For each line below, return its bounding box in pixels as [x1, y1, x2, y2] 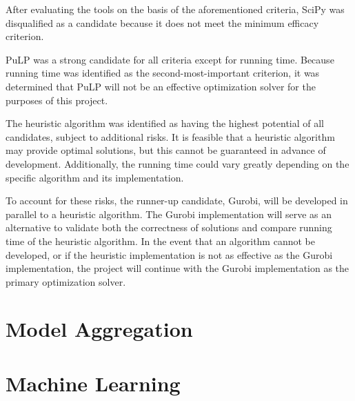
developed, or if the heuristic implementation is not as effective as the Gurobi [6, 247, 333, 262]
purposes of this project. [6, 92, 108, 107]
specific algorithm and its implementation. [6, 170, 184, 184]
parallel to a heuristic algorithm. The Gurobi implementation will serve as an [6, 206, 332, 221]
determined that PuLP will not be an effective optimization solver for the [6, 79, 316, 93]
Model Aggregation [6, 315, 193, 343]
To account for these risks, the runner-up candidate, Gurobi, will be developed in [6, 193, 348, 208]
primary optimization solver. [6, 274, 126, 288]
